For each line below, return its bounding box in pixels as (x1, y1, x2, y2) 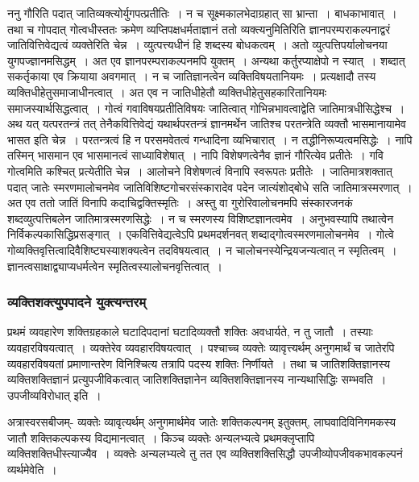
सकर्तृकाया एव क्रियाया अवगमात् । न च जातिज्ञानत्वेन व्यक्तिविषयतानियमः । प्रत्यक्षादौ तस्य (7, 68, 376, 85)
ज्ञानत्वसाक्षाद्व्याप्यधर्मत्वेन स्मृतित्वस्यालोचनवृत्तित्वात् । (7, 257, 222, 274)
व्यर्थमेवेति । (7, 461, 57, 478)
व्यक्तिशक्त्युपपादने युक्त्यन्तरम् (7, 292, 146, 312)
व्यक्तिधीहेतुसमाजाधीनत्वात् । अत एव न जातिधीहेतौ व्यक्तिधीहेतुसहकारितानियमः (7, 83, 327, 100)
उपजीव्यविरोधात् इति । (7, 386, 102, 403)
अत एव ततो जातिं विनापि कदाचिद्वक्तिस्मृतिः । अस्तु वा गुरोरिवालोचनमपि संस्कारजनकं (7, 194, 353, 211)
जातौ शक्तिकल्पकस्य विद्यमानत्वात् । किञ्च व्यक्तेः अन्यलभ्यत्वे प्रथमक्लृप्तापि (7, 429, 315, 446)
